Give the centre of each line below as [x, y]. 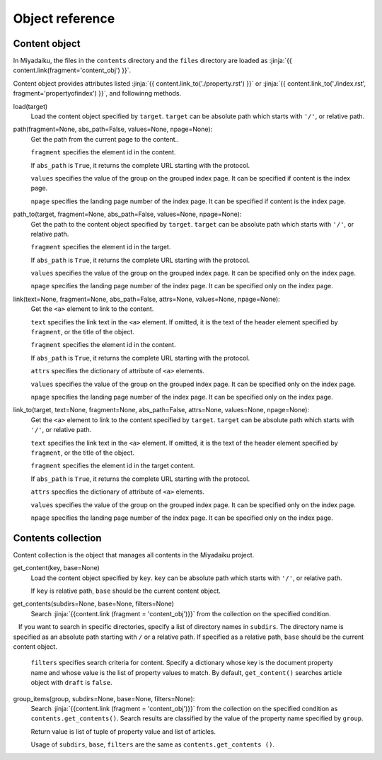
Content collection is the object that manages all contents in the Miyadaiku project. [134, 555]
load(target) [30, 106]
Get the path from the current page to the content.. [105, 139]
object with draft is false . [71, 683]
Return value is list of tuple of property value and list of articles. [123, 731]
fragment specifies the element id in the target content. [113, 466]
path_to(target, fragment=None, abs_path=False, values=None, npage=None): [127, 214]
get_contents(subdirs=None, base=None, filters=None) [94, 604]
